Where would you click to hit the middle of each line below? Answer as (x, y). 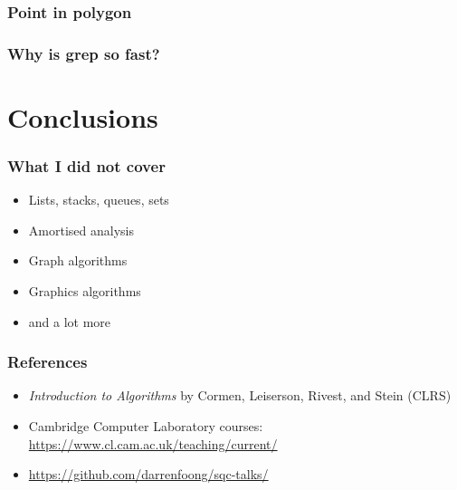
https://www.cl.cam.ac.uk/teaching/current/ (153, 443)
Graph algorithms (78, 260)
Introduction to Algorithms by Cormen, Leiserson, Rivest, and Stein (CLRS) (240, 395)
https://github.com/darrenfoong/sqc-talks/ (148, 474)
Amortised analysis (81, 230)
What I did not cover (86, 165)
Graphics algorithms (85, 291)
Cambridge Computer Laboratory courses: (146, 426)
